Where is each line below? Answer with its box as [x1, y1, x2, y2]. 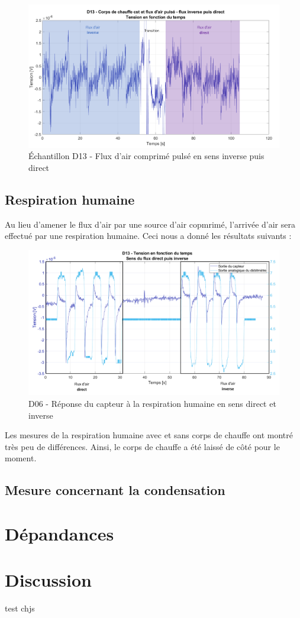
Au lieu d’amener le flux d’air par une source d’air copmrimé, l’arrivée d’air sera [5, 218, 295, 230]
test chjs [5, 602, 35, 614]
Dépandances [5, 521, 114, 545]
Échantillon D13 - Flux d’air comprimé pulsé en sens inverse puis [28, 150, 264, 162]
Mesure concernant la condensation [5, 481, 225, 499]
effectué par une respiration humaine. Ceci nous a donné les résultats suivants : [5, 229, 292, 242]
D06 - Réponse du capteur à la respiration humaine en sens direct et [28, 397, 276, 409]
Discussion [5, 568, 92, 592]
